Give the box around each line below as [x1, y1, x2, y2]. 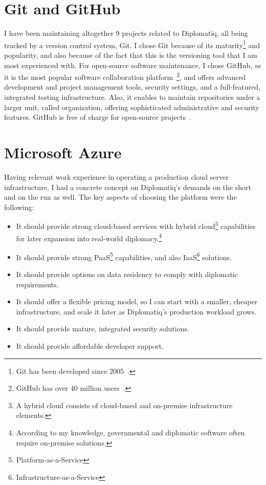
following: [4, 201, 34, 212]
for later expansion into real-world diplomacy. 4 [16, 231, 162, 243]
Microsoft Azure [4, 141, 122, 162]
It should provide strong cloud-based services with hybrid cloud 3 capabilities [16, 219, 256, 231]
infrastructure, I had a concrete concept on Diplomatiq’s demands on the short [4, 181, 251, 192]
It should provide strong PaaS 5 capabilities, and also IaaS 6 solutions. [16, 250, 232, 262]
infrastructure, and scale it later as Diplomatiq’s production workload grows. [16, 306, 257, 317]
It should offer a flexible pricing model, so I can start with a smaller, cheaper [16, 296, 258, 307]
